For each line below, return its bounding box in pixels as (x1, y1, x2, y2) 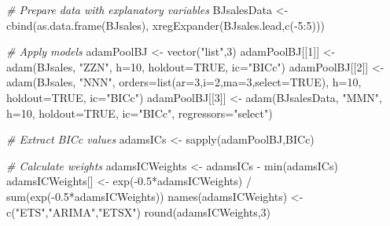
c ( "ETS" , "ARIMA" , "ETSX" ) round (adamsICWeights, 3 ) (6, 203, 271, 220)
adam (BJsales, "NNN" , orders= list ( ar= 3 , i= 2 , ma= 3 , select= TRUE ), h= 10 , (6, 74, 362, 90)
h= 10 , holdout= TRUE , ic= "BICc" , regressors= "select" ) (6, 104, 273, 121)
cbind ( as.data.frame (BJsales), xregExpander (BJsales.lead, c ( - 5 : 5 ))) (6, 16, 325, 33)
